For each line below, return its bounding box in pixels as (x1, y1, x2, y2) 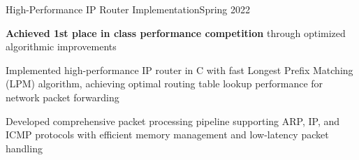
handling (6, 140, 43, 155)
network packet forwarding (6, 89, 119, 104)
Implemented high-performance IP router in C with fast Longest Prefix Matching (6, 62, 353, 77)
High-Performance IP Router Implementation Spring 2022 (6, 2, 250, 16)
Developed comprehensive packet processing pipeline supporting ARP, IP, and (6, 113, 340, 128)
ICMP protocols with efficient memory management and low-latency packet (6, 127, 329, 142)
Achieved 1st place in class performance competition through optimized (6, 25, 346, 40)
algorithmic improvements (6, 39, 117, 54)
